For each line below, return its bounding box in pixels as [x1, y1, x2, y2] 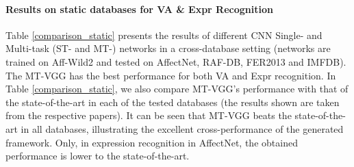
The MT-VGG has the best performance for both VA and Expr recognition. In [5, 68, 336, 82]
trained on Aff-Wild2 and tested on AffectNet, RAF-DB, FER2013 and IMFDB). [5, 54, 346, 68]
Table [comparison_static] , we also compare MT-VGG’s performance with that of [5, 81, 349, 96]
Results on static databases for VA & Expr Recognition [5, 1, 273, 16]
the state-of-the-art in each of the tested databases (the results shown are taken [5, 94, 340, 109]
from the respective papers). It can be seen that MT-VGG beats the [5, 108, 292, 123]
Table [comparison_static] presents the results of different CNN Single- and [5, 27, 323, 42]
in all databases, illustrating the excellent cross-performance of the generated [21, 121, 344, 136]
